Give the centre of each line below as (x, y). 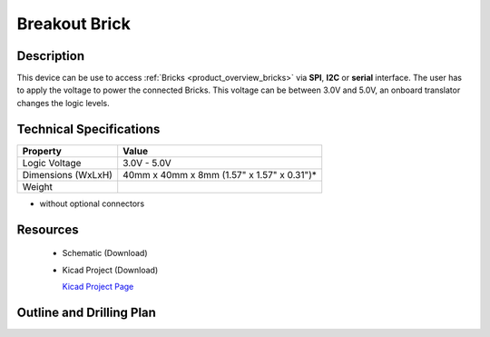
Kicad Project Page (98, 286)
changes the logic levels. (63, 103)
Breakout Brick (73, 24)
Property (42, 151)
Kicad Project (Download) (110, 270)
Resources (48, 229)
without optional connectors (92, 203)
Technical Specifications (88, 129)
